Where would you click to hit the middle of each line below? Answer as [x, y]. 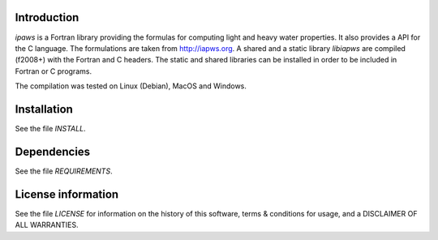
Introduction [47, 17]
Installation [44, 109]
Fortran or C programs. [54, 71]
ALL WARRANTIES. [47, 225]
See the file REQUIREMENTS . [64, 171]
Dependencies [53, 151]
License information [67, 194]
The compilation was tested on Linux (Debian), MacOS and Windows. [131, 86]
